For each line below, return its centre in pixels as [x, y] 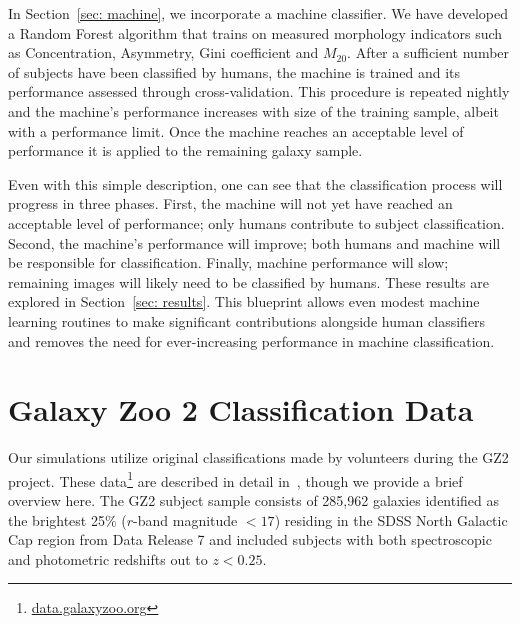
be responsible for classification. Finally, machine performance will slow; [228, 262]
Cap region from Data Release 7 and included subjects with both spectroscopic [250, 539]
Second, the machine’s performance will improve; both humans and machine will [254, 242]
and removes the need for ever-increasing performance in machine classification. [251, 340]
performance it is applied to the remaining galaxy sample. [185, 150]
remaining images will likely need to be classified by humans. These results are [248, 281]
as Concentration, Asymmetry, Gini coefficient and [163, 52]
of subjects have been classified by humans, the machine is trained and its [234, 71]
